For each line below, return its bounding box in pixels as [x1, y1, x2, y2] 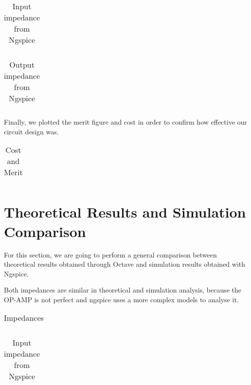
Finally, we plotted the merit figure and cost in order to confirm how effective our [4, 117, 247, 127]
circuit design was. [4, 126, 59, 136]
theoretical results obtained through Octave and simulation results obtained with [4, 259, 246, 269]
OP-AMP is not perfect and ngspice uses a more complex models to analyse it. [4, 294, 239, 304]
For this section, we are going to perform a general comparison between [4, 249, 217, 259]
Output [9, 59, 35, 70]
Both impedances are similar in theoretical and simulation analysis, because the [4, 285, 242, 295]
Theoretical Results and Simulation [4, 202, 246, 222]
